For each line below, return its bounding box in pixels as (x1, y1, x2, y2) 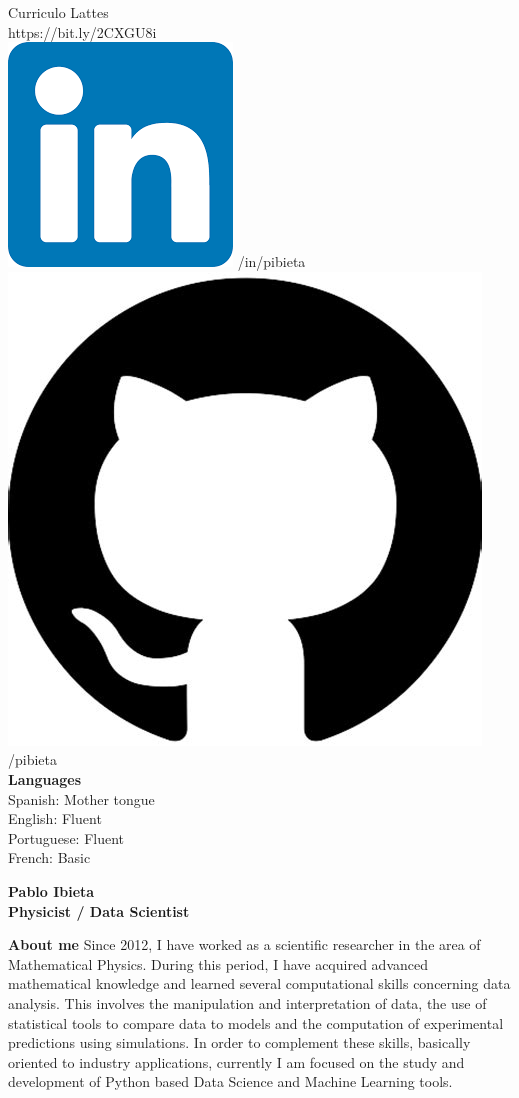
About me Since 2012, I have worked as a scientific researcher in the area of (8, 934, 481, 955)
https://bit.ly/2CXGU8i (8, 21, 157, 42)
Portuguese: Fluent (8, 827, 125, 848)
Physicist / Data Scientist (8, 900, 190, 921)
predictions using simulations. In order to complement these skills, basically (8, 1032, 471, 1053)
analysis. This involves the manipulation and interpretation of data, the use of (8, 992, 487, 1013)
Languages (8, 768, 82, 789)
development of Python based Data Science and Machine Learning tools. (8, 1071, 453, 1092)
